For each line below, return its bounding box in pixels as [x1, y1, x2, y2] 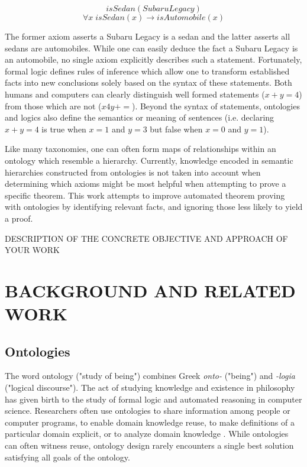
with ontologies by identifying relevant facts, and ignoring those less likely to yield [5, 200, 303, 213]
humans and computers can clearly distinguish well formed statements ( [5, 87, 265, 100]
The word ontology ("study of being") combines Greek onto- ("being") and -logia [5, 369, 295, 382]
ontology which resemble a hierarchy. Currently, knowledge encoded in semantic [5, 154, 293, 166]
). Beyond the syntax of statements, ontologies [131, 99, 300, 112]
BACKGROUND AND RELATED [5, 278, 296, 302]
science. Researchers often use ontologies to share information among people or [5, 404, 290, 417]
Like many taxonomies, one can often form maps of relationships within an [5, 142, 276, 155]
